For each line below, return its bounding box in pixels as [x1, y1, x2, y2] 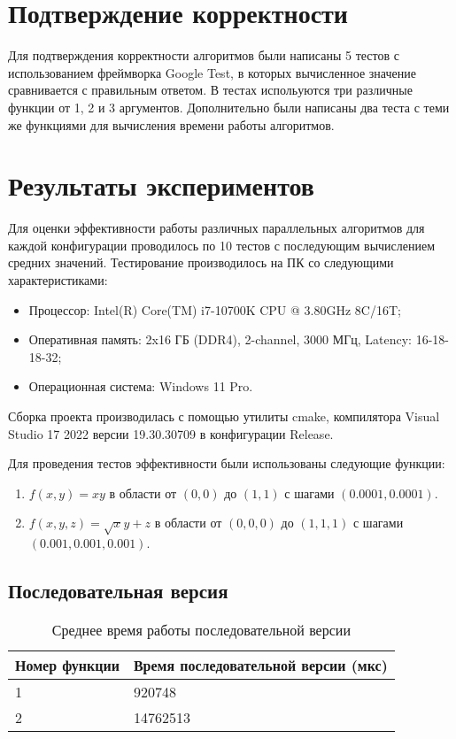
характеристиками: [8, 271, 108, 289]
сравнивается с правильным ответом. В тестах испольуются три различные [8, 81, 413, 99]
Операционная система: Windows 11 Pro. [28, 377, 253, 396]
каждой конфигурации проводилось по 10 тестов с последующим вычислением [8, 235, 436, 254]
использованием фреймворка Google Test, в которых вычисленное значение [8, 63, 416, 81]
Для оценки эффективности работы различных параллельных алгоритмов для [8, 219, 425, 237]
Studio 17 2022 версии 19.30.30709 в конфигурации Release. [8, 424, 334, 443]
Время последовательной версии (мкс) [133, 654, 388, 675]
